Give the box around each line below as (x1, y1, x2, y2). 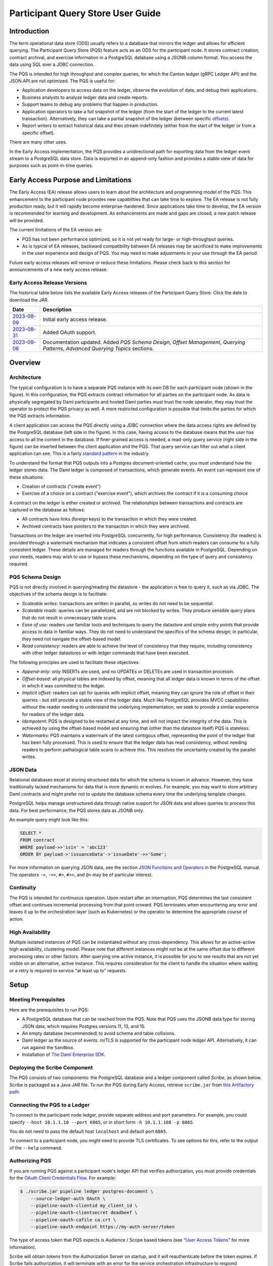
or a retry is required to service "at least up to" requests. (9, 967, 127, 973)
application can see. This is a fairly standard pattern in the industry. (9, 451, 150, 457)
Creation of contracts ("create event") (22, 483, 101, 489)
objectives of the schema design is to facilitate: (9, 591, 108, 597)
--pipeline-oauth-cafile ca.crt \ (30, 1217, 116, 1222)
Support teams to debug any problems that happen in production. (22, 101, 159, 107)
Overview (9, 359, 41, 367)
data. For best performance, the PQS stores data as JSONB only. (9, 807, 144, 813)
